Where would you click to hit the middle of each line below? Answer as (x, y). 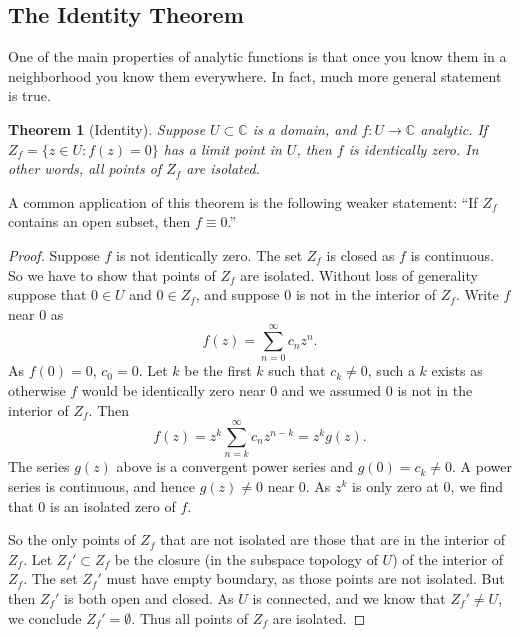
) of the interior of (448, 558)
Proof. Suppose (54, 254)
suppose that (47, 294)
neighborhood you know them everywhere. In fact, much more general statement (255, 75)
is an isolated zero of (113, 505)
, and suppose (237, 294)
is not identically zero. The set (209, 254)
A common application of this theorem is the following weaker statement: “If (243, 201)
